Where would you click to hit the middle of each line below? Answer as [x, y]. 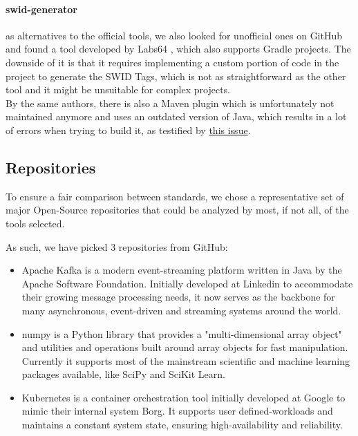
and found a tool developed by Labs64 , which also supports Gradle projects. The [178, 49]
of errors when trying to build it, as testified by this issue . [128, 130]
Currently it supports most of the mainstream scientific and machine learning [186, 360]
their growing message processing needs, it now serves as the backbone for [178, 297]
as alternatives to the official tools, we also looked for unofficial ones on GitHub [174, 35]
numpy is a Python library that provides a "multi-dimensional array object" [182, 333]
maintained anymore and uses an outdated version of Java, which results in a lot [176, 116]
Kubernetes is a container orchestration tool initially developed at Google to [183, 397]
